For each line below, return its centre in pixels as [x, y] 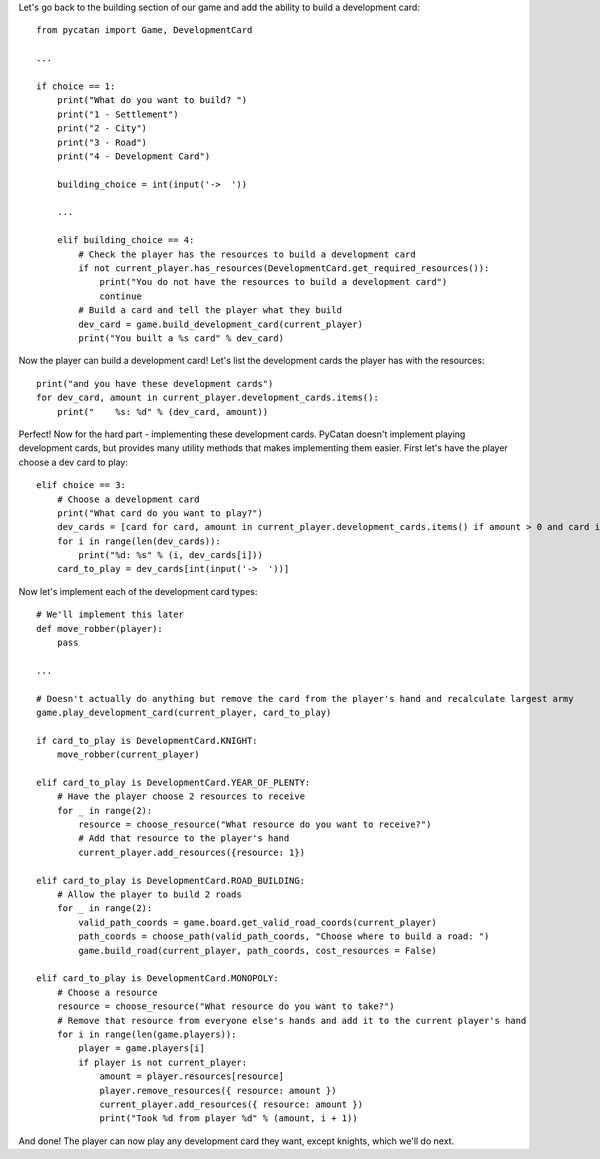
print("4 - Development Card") [133, 156]
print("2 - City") [102, 128]
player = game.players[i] [141, 1048]
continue [120, 296]
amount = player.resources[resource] [192, 1076]
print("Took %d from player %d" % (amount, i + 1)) [229, 1118]
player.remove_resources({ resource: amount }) [218, 1090]
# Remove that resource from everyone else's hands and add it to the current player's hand [291, 1020]
